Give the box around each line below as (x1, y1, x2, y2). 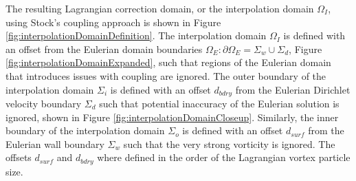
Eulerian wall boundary (5, 136, 104, 151)
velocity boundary (5, 96, 82, 111)
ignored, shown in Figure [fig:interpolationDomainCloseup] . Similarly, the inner (5, 109, 339, 124)
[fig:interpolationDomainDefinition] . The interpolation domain (5, 28, 267, 43)
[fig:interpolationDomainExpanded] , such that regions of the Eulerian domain (5, 55, 331, 70)
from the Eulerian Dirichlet (235, 82, 351, 96)
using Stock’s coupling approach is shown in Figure (5, 14, 221, 29)
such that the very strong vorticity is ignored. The (123, 136, 335, 151)
